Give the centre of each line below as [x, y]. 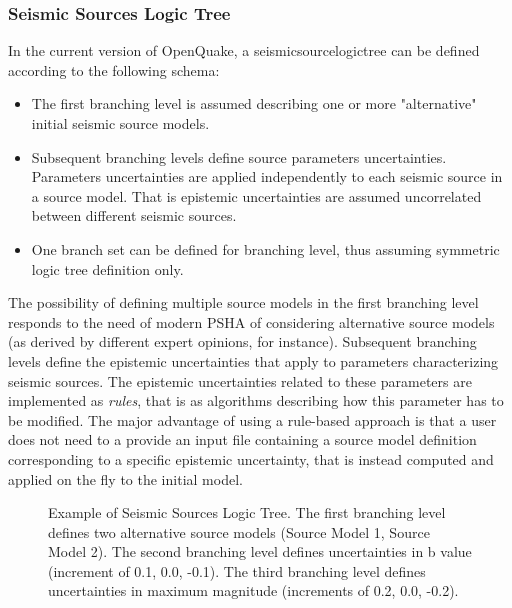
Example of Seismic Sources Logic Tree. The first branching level [247, 512]
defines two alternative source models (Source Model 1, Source [239, 531]
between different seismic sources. [134, 215]
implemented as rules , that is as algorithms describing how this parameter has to [256, 400]
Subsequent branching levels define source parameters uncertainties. [239, 156]
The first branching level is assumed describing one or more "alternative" [254, 103]
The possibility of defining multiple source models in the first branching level [243, 302]
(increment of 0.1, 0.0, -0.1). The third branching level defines [237, 570]
